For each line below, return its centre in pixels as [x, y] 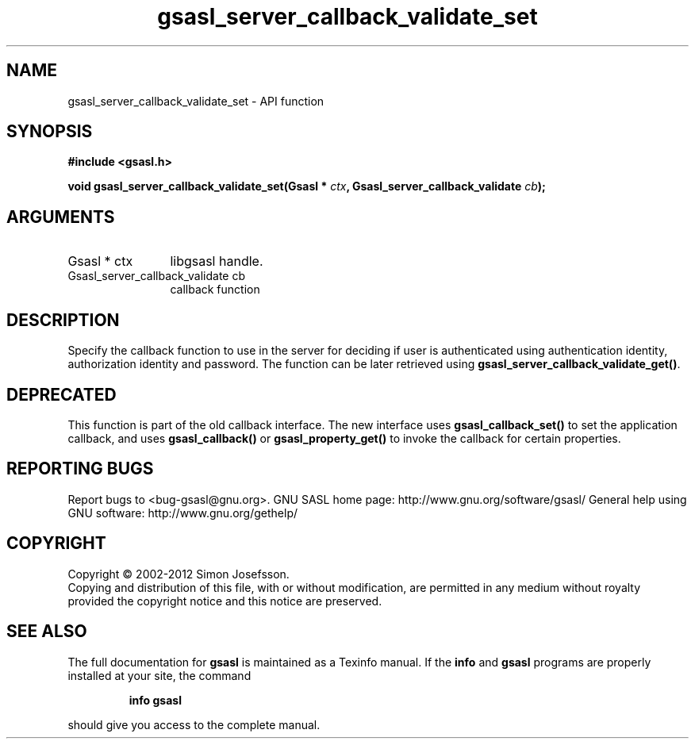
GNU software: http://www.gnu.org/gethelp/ [183, 513]
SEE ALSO [47, 632]
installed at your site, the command [159, 675]
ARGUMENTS [61, 217]
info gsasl [155, 700]
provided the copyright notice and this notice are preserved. [225, 601]
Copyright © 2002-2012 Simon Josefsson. [179, 574]
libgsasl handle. [217, 261]
